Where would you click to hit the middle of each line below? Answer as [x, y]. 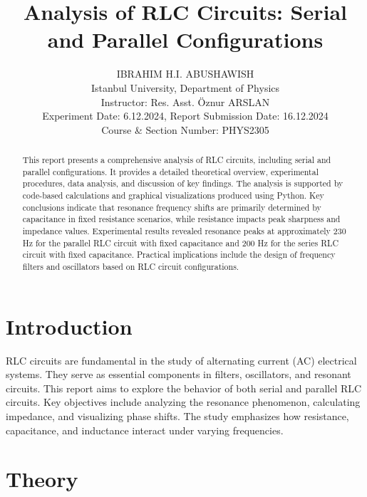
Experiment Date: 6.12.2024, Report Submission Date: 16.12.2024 [185, 116]
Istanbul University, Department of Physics [185, 87]
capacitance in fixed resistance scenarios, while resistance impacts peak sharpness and [181, 219]
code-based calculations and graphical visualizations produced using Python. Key [173, 195]
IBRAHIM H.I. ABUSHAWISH [185, 74]
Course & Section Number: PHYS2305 [185, 129]
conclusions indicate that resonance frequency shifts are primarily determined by [172, 207]
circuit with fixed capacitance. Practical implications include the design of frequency [179, 255]
